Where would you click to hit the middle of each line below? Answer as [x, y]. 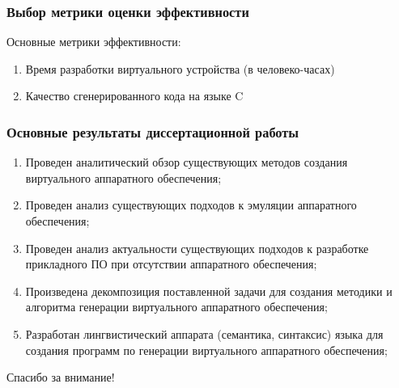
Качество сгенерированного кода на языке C [134, 96]
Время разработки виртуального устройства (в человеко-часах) [180, 68]
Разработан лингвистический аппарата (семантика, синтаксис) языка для [204, 333]
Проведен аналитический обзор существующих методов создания [187, 162]
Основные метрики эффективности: [94, 42]
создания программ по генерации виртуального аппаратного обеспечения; [206, 350]
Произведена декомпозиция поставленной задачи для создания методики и [209, 291]
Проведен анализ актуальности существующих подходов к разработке [197, 248]
